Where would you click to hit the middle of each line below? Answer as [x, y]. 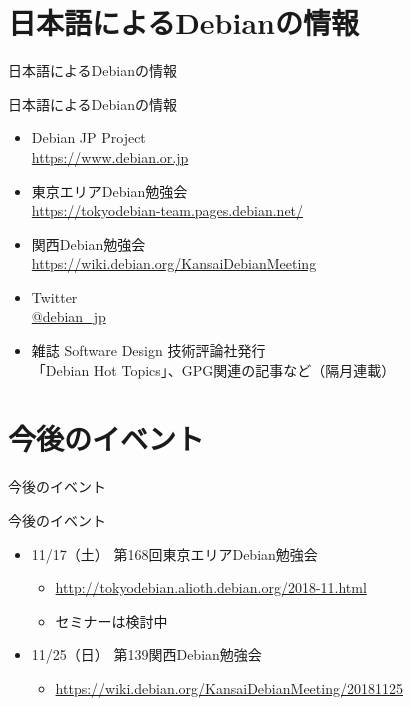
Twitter [54, 296]
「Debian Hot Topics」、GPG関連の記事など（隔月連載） [213, 369]
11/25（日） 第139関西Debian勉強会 [146, 654]
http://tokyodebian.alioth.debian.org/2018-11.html [211, 587]
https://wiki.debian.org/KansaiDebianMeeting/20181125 [229, 687]
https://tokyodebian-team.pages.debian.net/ [167, 210]
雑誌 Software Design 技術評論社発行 [148, 350]
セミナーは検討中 [111, 620]
